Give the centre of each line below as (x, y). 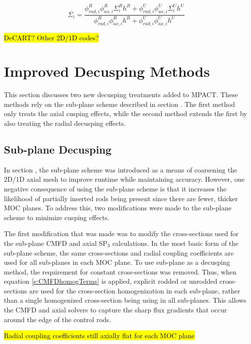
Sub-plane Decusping (58, 149)
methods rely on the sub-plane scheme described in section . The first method (120, 104)
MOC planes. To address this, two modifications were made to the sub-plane (118, 208)
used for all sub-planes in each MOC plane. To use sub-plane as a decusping (117, 262)
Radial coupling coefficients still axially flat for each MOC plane (99, 335)
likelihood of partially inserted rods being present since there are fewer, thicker (121, 198)
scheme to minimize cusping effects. (57, 217)
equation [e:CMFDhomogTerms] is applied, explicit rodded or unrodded (111, 281)
